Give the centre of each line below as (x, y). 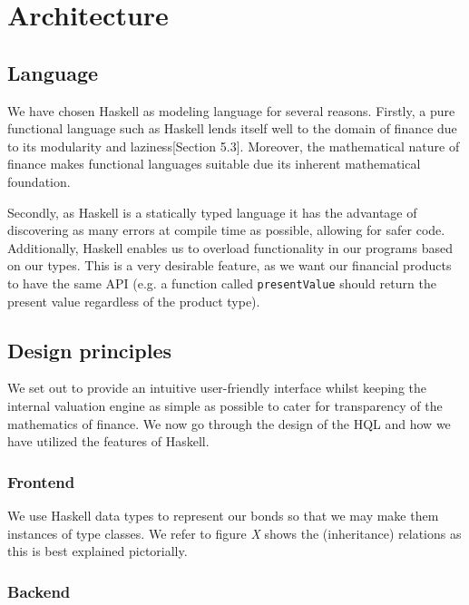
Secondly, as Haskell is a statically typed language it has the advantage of (212, 212)
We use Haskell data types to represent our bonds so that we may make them (223, 515)
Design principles (89, 350)
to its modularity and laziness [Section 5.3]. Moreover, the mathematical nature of (234, 146)
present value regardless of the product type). (134, 301)
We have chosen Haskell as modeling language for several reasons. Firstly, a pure (231, 110)
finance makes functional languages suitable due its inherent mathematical (214, 164)
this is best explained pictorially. (98, 551)
